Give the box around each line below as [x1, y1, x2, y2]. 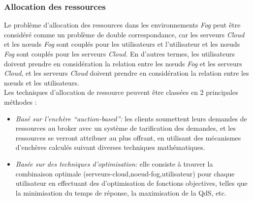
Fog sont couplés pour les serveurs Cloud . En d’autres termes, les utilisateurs [4, 49, 235, 58]
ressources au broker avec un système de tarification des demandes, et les [15, 123, 236, 133]
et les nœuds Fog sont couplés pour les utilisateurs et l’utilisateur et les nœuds [4, 39, 240, 49]
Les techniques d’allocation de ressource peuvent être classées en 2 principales [4, 87, 238, 97]
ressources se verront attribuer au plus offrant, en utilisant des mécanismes [15, 132, 241, 143]
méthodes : [4, 96, 37, 107]
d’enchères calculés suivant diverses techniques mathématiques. [15, 142, 205, 152]
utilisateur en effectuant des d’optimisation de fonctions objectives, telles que [15, 178, 248, 188]
